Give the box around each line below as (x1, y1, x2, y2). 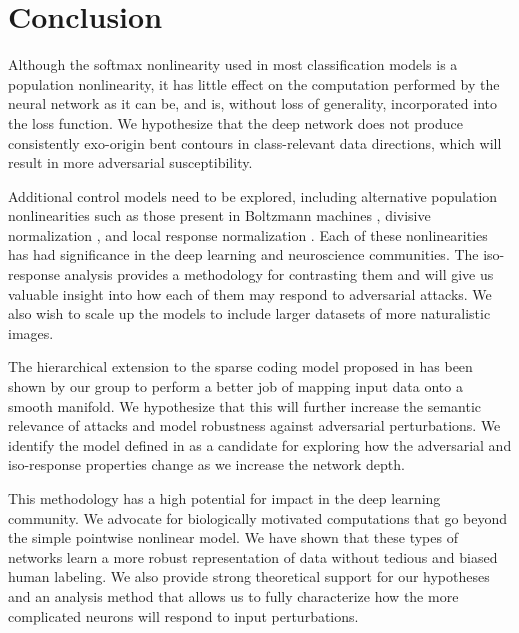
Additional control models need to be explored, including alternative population (8, 185, 498, 206)
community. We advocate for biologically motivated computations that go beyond (8, 507, 508, 528)
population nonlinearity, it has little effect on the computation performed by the (8, 73, 500, 94)
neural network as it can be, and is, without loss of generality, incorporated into (8, 93, 497, 114)
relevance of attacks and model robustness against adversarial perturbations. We (8, 415, 501, 436)
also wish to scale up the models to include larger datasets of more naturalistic (8, 303, 491, 324)
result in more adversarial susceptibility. (8, 152, 253, 173)
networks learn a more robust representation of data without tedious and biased (8, 546, 498, 567)
